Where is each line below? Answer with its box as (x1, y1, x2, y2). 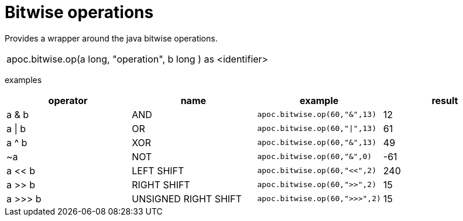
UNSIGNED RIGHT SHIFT (132, 192, 242, 205)
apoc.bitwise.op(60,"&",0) (257, 152, 372, 161)
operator (48, 94, 88, 106)
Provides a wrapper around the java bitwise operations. (5, 33, 218, 43)
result (431, 94, 458, 106)
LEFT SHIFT (132, 164, 184, 177)
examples (5, 74, 42, 85)
